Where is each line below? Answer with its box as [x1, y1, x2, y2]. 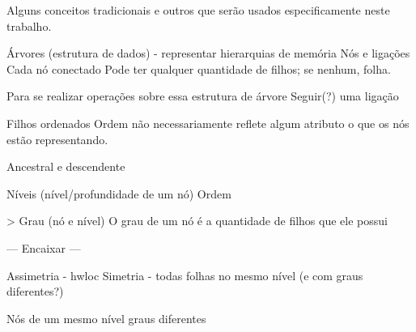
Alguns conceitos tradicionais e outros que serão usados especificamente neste [6, 2, 390, 18]
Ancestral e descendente [6, 158, 125, 175]
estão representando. [6, 130, 108, 147]
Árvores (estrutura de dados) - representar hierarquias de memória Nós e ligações [6, 45, 410, 62]
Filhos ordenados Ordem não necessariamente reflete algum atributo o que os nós [6, 114, 410, 131]
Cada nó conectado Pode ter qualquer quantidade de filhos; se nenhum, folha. [6, 60, 391, 77]
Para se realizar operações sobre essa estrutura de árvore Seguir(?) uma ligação [6, 87, 399, 104]
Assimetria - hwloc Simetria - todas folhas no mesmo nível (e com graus [6, 266, 363, 283]
